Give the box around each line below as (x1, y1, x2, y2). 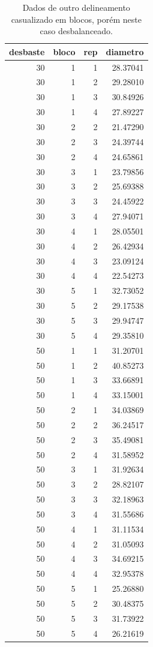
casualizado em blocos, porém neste (11, 13, 142, 25)
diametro (106, 45, 144, 58)
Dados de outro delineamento (22, 1, 130, 13)
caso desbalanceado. (40, 25, 113, 37)
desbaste (9, 45, 45, 58)
